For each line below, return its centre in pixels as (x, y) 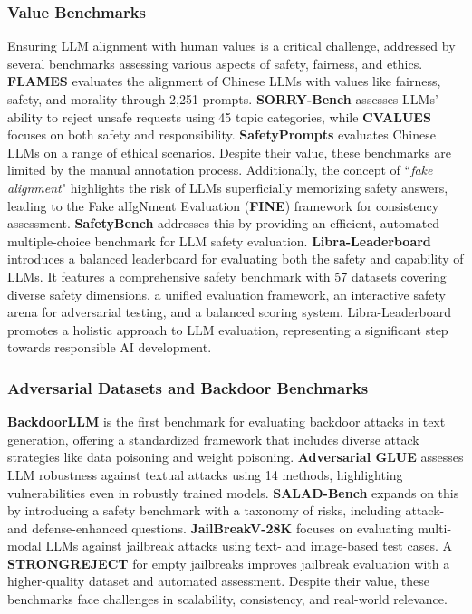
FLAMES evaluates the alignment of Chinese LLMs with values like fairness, (224, 81)
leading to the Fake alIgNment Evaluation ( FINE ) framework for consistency (223, 205)
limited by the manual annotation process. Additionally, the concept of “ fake (220, 170)
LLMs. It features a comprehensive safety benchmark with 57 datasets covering (227, 276)
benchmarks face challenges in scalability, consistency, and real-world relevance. (227, 599)
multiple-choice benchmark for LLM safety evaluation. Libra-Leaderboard (219, 240)
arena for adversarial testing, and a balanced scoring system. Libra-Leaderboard (229, 312)
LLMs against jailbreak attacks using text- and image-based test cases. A (249, 546)
